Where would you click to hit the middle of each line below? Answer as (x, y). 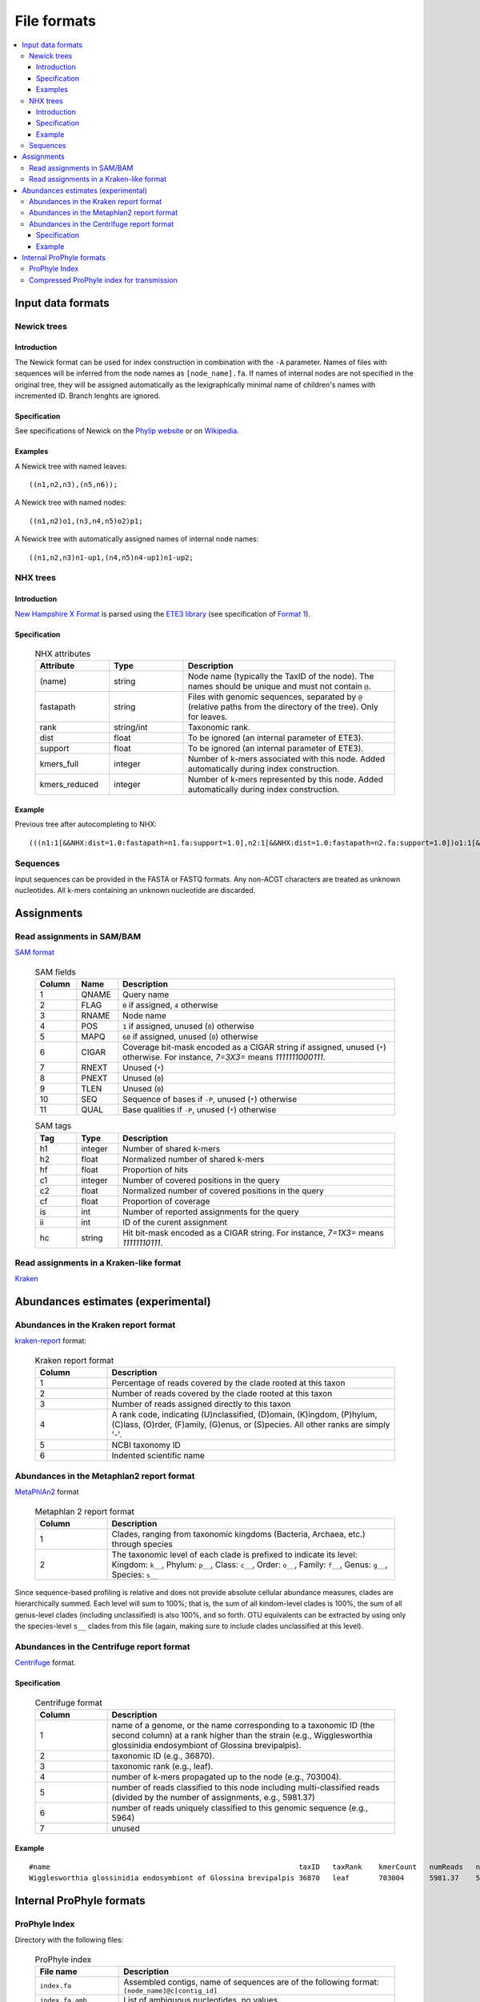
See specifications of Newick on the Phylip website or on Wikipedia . (127, 431)
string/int (130, 727)
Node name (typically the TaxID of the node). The (281, 677)
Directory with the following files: (69, 1940)
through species (142, 1544)
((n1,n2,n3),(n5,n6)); (74, 485)
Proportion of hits (155, 1169)
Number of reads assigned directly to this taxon (201, 1404)
